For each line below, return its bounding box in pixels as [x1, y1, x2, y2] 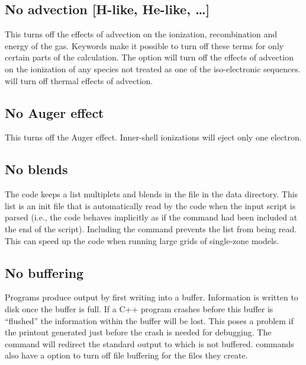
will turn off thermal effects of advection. [5, 74, 153, 87]
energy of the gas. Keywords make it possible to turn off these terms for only [5, 39, 284, 52]
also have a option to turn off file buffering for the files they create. [5, 349, 248, 361]
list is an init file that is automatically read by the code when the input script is [5, 199, 296, 212]
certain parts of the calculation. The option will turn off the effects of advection [5, 51, 294, 63]
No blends [5, 160, 68, 178]
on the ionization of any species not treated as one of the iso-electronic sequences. [5, 62, 301, 75]
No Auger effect [5, 103, 104, 121]
